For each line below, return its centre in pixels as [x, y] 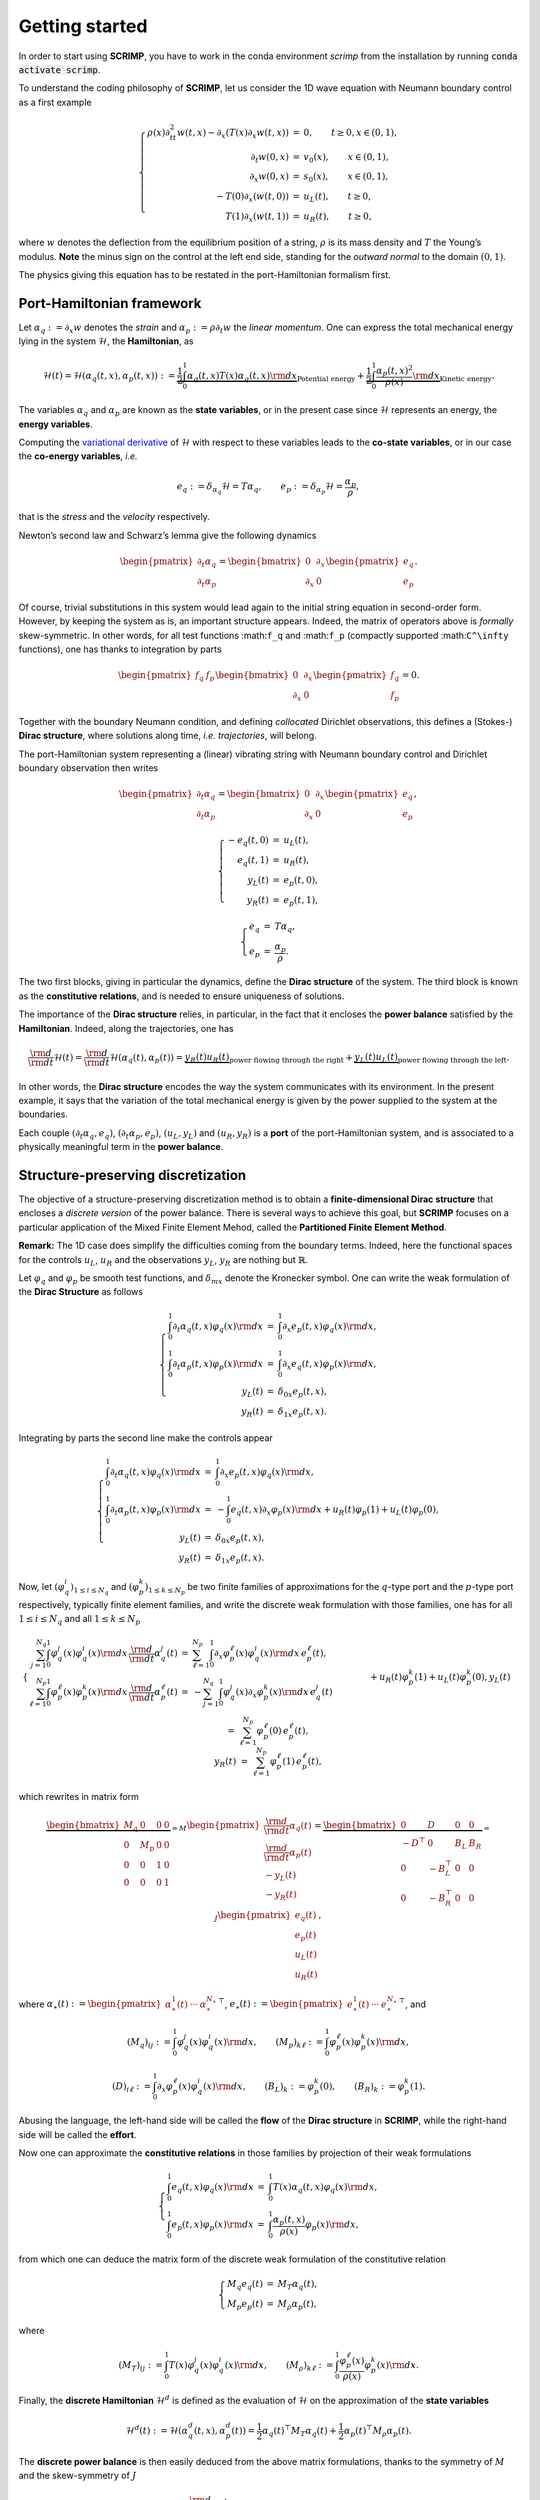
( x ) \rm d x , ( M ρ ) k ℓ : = [279, 2366]
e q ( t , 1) [253, 861]
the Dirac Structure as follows [81, 1292]
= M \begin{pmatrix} [216, 1826]
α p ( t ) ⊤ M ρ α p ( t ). [377, 2431]
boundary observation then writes [88, 767]
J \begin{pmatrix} [253, 1916]
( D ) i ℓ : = [131, 2087]
